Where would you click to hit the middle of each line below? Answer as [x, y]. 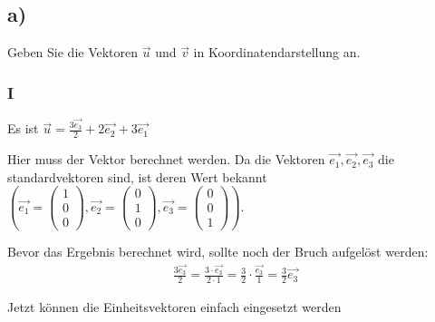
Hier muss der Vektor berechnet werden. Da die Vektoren [166, 159]
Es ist [23, 128]
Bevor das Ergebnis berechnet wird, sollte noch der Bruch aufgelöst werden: [218, 251]
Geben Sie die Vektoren [73, 52]
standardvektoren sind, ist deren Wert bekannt [137, 176]
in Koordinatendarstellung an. [277, 52]
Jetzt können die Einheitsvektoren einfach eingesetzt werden [174, 307]
